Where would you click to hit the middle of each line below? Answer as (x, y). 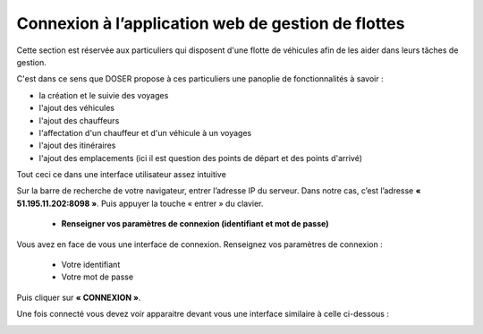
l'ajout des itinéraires (77, 146)
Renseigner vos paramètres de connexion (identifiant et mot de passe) (195, 224)
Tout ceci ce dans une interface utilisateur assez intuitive (122, 175)
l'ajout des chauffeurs (79, 120)
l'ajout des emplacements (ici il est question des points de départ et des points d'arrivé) (200, 158)
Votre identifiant (91, 265)
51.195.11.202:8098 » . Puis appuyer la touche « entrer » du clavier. (140, 203)
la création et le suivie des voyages (104, 95)
